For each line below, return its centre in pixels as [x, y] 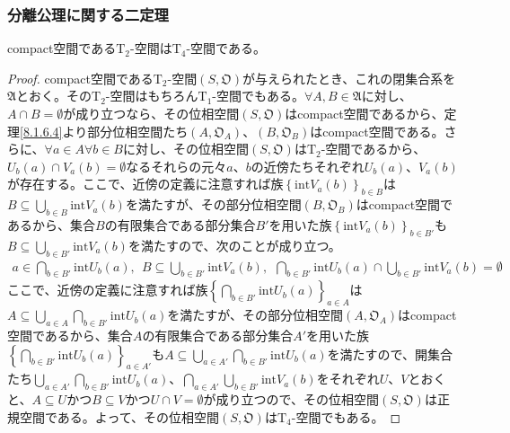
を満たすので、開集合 [390, 353]
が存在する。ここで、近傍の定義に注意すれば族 [145, 184]
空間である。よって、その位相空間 [119, 416]
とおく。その [54, 96]
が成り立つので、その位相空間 [291, 399]
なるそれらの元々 [176, 166]
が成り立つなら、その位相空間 [151, 113]
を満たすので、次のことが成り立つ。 [234, 245]
